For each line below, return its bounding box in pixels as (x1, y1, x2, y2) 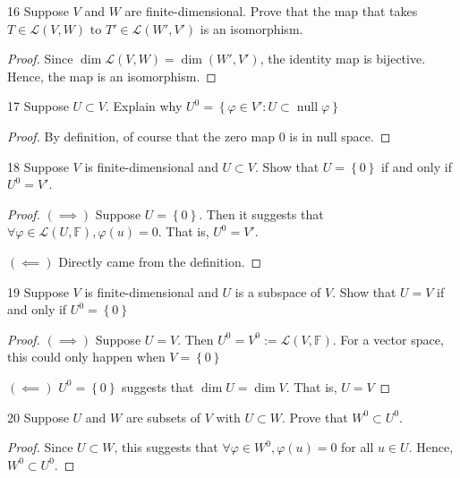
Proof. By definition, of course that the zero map (7, 126, 275, 145)
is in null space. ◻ (289, 126, 391, 145)
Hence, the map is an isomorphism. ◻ (7, 66, 217, 85)
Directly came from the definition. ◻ (58, 252, 262, 270)
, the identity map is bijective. (260, 49, 426, 68)
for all (341, 438, 374, 457)
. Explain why (105, 97, 183, 115)
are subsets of (125, 407, 201, 426)
